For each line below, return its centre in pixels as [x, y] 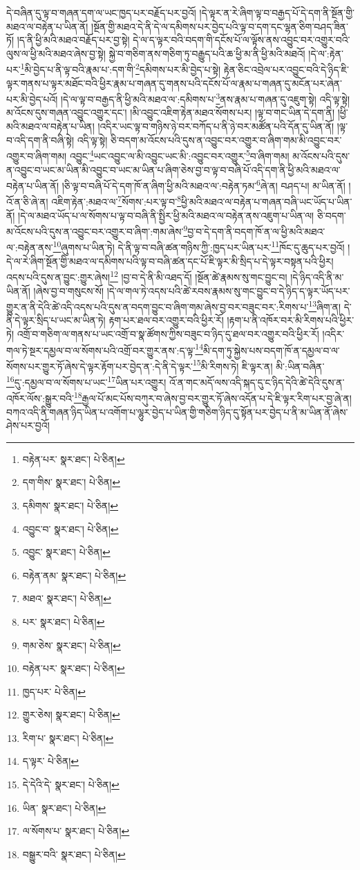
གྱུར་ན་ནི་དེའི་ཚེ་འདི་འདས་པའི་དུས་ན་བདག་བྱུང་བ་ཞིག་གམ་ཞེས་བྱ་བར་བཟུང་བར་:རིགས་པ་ [158, 306]
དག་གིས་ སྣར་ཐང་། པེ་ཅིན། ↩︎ [71, 482]
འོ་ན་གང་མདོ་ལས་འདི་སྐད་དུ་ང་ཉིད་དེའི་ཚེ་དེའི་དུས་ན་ [257, 382]
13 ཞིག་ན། [325, 306]
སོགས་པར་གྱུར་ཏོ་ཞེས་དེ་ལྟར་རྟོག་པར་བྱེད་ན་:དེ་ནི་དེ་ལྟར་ [100, 366]
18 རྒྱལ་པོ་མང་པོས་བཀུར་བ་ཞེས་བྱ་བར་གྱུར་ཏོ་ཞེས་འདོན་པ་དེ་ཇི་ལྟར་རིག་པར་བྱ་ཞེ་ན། [212, 397]
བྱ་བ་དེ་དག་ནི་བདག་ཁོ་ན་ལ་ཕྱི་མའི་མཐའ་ [256, 231]
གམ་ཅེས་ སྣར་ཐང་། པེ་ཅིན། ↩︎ [72, 645]
